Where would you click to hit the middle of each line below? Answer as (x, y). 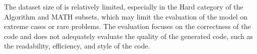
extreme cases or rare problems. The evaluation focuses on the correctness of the (127, 26)
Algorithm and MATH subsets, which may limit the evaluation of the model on (126, 16)
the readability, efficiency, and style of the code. (77, 46)
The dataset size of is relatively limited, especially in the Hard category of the (124, 6)
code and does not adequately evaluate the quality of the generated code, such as (128, 36)
